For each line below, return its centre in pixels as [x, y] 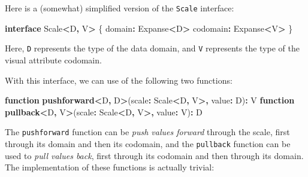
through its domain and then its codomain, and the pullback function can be [148, 143]
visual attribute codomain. [53, 59]
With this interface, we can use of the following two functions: [119, 80]
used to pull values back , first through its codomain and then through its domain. [154, 155]
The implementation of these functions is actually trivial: [110, 167]
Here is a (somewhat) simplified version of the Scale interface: [120, 8]
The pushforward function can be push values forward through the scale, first [147, 132]
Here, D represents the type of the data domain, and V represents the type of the [152, 48]
